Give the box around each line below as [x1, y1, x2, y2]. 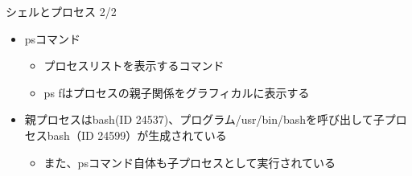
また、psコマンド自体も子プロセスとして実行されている [43, 153, 336, 170]
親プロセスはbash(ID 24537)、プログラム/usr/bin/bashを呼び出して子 [24, 111, 385, 128]
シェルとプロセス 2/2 [6, 3, 117, 19]
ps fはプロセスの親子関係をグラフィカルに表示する [43, 84, 310, 100]
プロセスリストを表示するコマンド [43, 57, 225, 74]
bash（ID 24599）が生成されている [47, 126, 227, 143]
